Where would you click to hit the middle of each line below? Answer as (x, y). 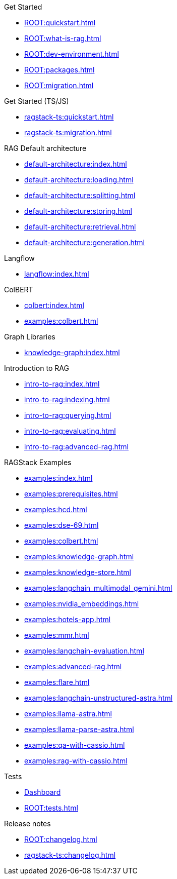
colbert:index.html (54, 305)
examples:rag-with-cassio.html (76, 761)
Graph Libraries (30, 337)
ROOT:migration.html (59, 85)
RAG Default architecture (45, 148)
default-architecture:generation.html (84, 242)
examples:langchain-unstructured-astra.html (99, 698)
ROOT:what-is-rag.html (63, 38)
